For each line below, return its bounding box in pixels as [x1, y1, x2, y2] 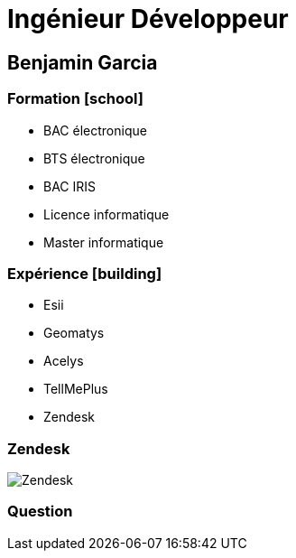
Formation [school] [7, 89, 143, 108]
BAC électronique [43, 122, 147, 138]
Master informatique [43, 234, 164, 250]
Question [7, 502, 73, 521]
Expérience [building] [7, 264, 162, 283]
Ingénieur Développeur [7, 4, 289, 34]
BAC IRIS [43, 178, 97, 194]
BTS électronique [43, 150, 145, 166]
